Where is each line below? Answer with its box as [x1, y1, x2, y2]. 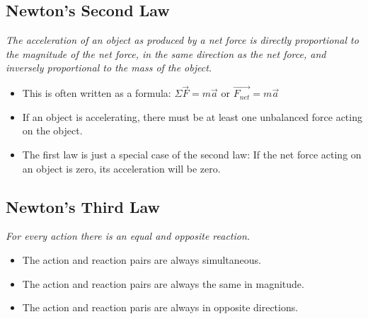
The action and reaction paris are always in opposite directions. [22, 300, 299, 315]
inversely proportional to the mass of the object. [6, 60, 212, 75]
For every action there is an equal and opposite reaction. [6, 228, 251, 243]
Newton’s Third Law [6, 195, 160, 217]
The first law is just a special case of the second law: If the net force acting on [22, 146, 362, 161]
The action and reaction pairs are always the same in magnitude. [22, 276, 304, 291]
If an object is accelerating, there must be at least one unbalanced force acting [22, 109, 362, 124]
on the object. [22, 123, 83, 138]
